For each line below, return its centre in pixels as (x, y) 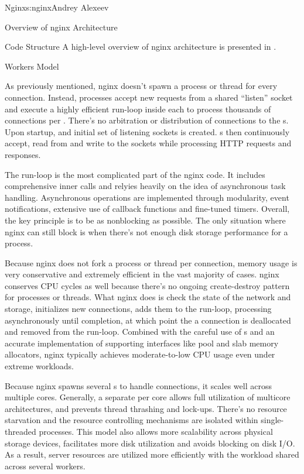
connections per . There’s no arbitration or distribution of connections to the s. (147, 120)
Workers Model (32, 66)
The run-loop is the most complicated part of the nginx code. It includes (135, 174)
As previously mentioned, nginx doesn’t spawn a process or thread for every (141, 86)
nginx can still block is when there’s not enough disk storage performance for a (146, 231)
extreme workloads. (39, 366)
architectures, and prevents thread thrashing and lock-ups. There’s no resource (146, 408)
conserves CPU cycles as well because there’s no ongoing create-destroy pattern (147, 285)
